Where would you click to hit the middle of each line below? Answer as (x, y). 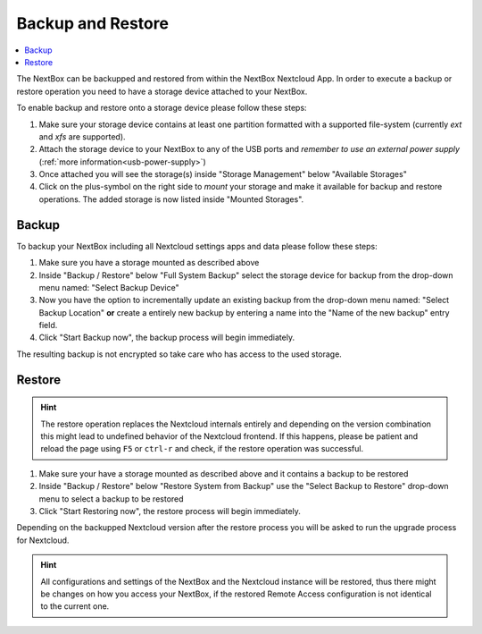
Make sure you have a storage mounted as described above (149, 263)
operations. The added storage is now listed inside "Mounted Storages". (171, 199)
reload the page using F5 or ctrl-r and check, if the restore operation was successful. (202, 449)
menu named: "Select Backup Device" (109, 287)
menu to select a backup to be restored (111, 499)
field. (48, 325)
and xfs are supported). (82, 136)
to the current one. (75, 606)
